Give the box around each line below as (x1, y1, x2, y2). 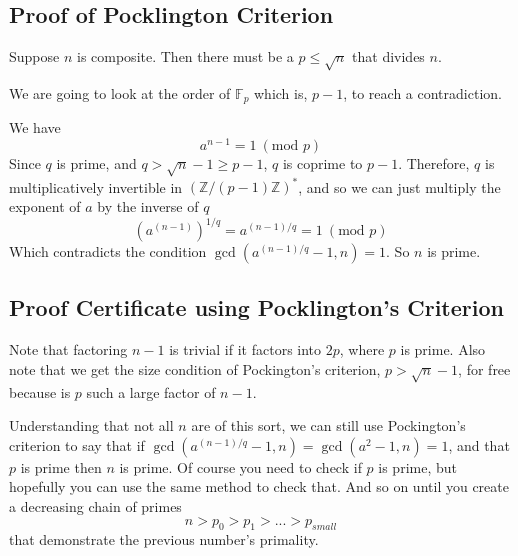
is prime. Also (400, 339, 486, 360)
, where (339, 339, 385, 360)
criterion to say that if (9, 434, 145, 455)
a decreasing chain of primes (9, 495, 182, 516)
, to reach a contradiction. (343, 82, 502, 103)
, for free (458, 358, 511, 379)
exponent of (9, 195, 81, 216)
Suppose (9, 46, 60, 67)
